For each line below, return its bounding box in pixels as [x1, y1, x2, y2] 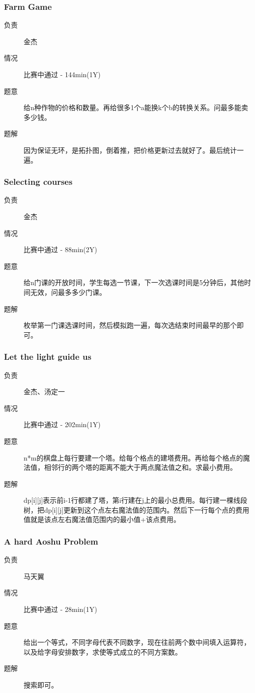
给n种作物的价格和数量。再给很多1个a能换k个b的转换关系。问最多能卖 [24, 102, 248, 113]
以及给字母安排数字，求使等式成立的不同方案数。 [24, 646, 182, 657]
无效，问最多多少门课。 [30, 287, 106, 297]
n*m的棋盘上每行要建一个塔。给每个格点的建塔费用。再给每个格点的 [24, 452, 243, 462]
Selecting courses [4, 175, 73, 188]
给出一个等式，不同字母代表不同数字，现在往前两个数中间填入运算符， [24, 637, 251, 647]
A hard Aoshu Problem [4, 535, 98, 547]
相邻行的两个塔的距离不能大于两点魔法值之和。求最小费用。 [44, 462, 237, 472]
